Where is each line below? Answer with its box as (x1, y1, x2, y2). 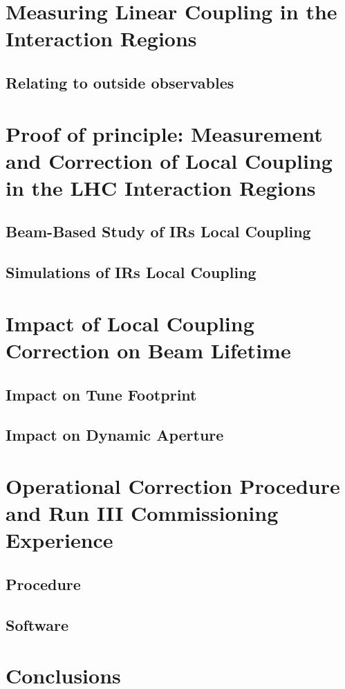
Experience (6, 526, 113, 554)
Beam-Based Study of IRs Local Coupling (6, 221, 311, 242)
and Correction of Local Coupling (6, 146, 333, 174)
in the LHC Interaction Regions (6, 173, 316, 201)
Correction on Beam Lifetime (6, 336, 291, 365)
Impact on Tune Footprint (6, 383, 197, 405)
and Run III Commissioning (6, 499, 279, 527)
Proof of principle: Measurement (6, 119, 323, 147)
